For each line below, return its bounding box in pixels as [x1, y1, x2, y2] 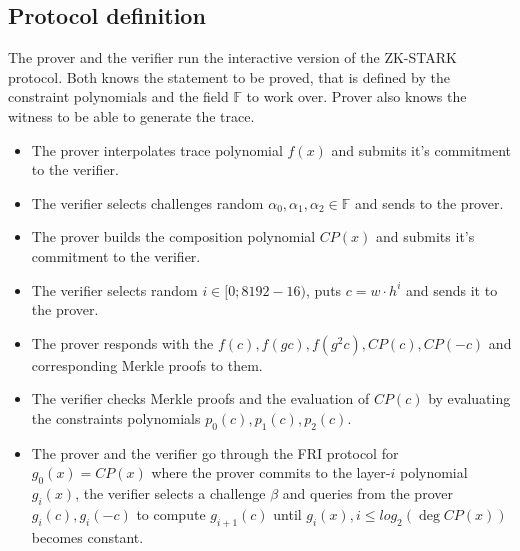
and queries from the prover [282, 483, 453, 504]
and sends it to [406, 279, 498, 300]
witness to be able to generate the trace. [8, 105, 255, 126]
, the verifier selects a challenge [75, 483, 266, 504]
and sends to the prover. [354, 192, 504, 213]
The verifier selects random [31, 279, 198, 300]
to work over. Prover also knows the [246, 86, 467, 107]
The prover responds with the [31, 332, 214, 353]
